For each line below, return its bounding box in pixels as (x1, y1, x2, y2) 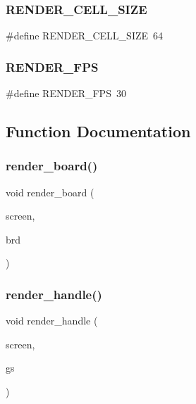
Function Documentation (6, 120, 191, 142)
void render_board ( (6, 184, 94, 199)
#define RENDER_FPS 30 (6, 86, 126, 101)
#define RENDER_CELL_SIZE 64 (6, 28, 164, 43)
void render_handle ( (6, 313, 98, 328)
